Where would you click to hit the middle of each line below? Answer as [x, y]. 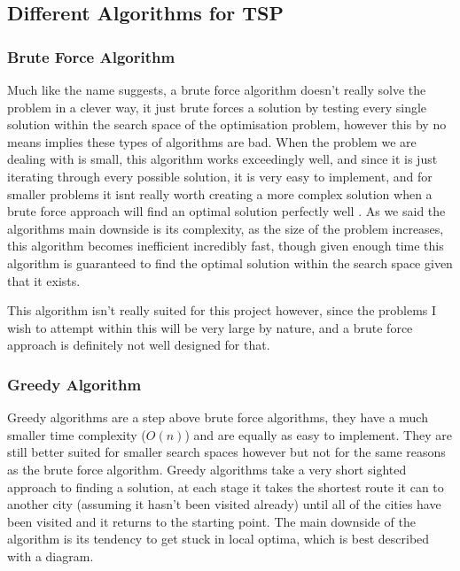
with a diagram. [51, 556]
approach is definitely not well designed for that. [139, 345]
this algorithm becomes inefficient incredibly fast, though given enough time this [226, 246]
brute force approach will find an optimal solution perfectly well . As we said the [226, 211]
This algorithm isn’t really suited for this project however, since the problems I [222, 310]
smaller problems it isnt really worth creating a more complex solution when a [220, 193]
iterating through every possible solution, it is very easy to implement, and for [220, 176]
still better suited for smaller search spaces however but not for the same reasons [226, 452]
